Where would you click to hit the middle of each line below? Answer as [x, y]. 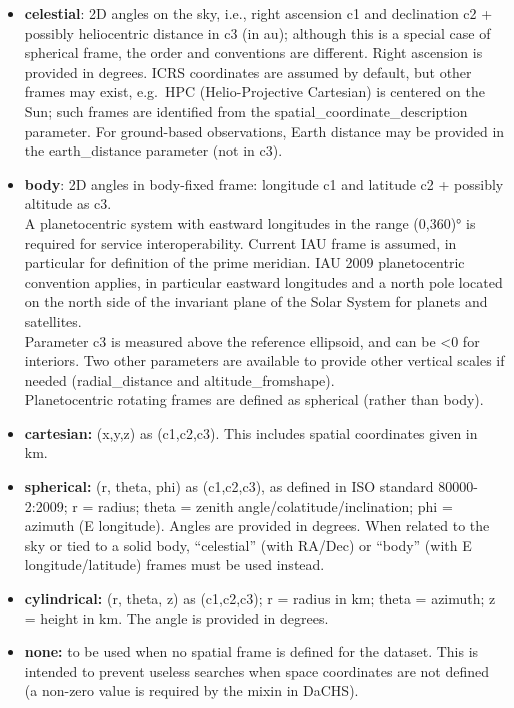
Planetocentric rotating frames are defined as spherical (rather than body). [254, 399]
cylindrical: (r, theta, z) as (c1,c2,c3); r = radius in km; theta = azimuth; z [260, 598]
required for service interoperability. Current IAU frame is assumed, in [240, 242]
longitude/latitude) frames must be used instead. [174, 564]
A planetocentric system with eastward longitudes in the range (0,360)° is [250, 222]
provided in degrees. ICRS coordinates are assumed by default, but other [248, 71]
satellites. [53, 320]
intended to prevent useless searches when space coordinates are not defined [256, 670]
